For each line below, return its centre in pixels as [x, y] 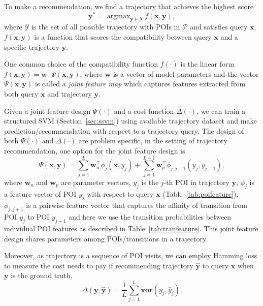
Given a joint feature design [47, 111]
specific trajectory [32, 47]
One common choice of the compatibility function [81, 64]
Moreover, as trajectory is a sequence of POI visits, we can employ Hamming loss [131, 255]
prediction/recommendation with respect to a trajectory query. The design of [124, 130]
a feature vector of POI [40, 193]
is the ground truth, [42, 275]
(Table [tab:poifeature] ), [201, 193]
